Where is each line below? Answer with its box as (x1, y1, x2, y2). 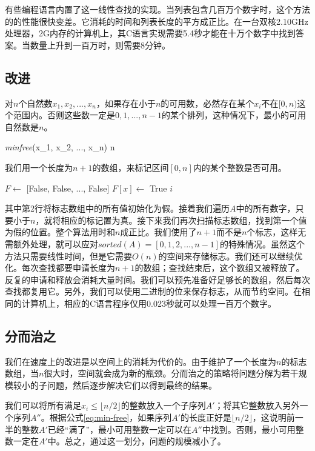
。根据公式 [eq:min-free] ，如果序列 (41, 411, 172, 424)
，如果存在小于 (96, 96, 156, 109)
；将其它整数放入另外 (214, 399, 300, 412)
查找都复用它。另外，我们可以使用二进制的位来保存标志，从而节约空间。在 (5, 285, 302, 298)
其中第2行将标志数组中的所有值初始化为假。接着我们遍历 (5, 202, 230, 215)
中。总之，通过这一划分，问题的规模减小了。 (47, 435, 226, 447)
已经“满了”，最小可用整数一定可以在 (47, 423, 192, 435)
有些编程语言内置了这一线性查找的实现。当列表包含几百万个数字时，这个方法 (5, 3, 310, 15)
